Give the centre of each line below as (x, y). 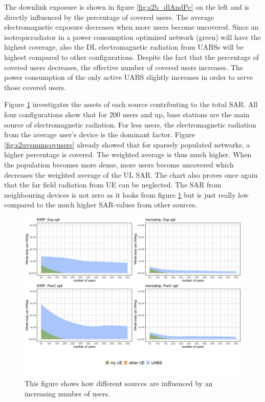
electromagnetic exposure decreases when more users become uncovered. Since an (131, 27)
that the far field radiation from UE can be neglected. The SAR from (113, 185)
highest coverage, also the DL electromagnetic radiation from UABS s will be (124, 47)
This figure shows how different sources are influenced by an (119, 383)
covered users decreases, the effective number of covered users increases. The (124, 67)
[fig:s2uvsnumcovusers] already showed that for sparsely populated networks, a (127, 144)
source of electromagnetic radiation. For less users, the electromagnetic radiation (130, 124)
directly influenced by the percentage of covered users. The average (109, 17)
